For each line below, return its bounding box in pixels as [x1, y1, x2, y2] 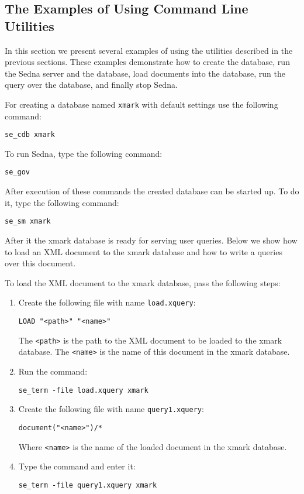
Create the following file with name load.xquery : [18, 296, 196, 308]
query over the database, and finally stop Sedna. [5, 78, 178, 91]
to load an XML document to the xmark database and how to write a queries [5, 245, 282, 258]
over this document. [5, 257, 76, 269]
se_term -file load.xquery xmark [18, 386, 148, 394]
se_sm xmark [5, 217, 51, 226]
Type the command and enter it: [18, 460, 136, 472]
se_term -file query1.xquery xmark [18, 481, 157, 489]
